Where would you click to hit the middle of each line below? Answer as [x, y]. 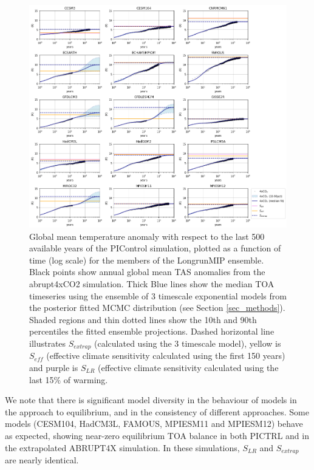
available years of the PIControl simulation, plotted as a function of [155, 248]
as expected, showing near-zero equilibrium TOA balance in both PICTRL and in [157, 435]
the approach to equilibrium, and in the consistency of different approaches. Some [157, 411]
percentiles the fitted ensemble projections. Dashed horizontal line [152, 331]
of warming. [86, 379]
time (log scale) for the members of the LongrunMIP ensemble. [147, 260]
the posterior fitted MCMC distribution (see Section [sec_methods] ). [157, 308]
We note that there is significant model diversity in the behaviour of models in [151, 400]
